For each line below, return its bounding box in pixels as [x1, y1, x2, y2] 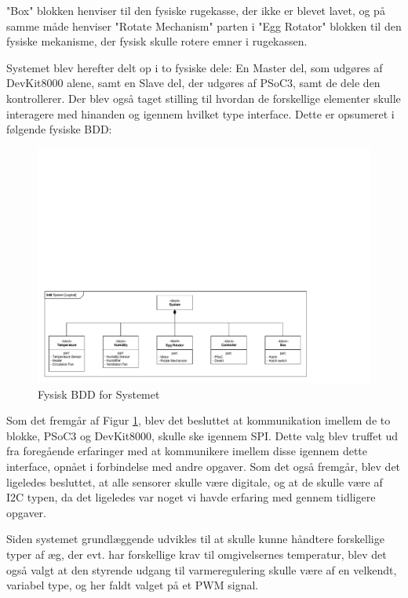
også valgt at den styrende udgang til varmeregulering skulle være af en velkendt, [6, 561, 397, 578]
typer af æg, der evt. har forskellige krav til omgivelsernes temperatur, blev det [6, 546, 387, 563]
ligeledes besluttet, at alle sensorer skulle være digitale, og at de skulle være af [6, 473, 383, 490]
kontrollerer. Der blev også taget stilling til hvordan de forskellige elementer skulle [6, 89, 401, 106]
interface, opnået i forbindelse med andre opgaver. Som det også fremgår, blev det [6, 458, 401, 475]
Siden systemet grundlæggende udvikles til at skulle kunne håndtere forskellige [6, 531, 384, 547]
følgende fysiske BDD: [6, 121, 112, 137]
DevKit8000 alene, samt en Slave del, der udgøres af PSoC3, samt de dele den [6, 75, 381, 91]
